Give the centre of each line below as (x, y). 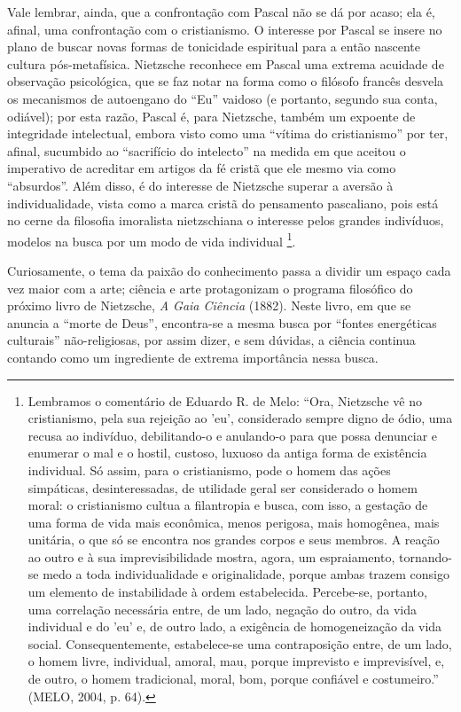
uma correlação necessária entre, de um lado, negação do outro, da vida (223, 609)
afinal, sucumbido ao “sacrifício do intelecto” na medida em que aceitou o (207, 150)
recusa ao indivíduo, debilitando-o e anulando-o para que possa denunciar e (233, 435)
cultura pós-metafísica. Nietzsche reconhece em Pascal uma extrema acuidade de (226, 63)
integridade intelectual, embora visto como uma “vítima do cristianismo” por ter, (228, 133)
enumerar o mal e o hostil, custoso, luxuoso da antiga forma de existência (227, 453)
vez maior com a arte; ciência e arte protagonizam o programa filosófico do (210, 288)
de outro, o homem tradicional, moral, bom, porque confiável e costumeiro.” (233, 679)
